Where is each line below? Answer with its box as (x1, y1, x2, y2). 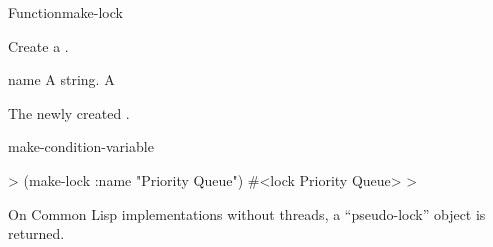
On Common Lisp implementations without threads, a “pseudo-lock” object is (8, 203, 486, 224)
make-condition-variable (8, 136, 154, 157)
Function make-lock (8, 2, 123, 22)
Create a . (8, 35, 69, 56)
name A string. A (8, 69, 115, 90)
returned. (8, 223, 65, 244)
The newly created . (8, 102, 130, 123)
